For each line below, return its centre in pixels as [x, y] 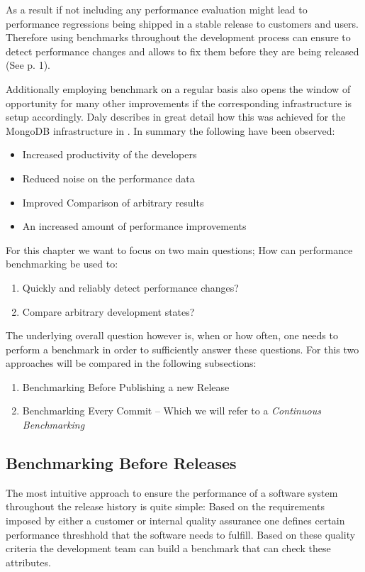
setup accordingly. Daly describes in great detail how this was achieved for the [176, 117]
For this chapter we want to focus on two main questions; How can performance [179, 249]
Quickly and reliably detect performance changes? [130, 287]
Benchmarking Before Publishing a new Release [126, 386]
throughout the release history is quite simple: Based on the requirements [165, 506]
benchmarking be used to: [62, 264]
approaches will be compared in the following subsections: [131, 363]
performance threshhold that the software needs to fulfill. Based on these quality [181, 534]
